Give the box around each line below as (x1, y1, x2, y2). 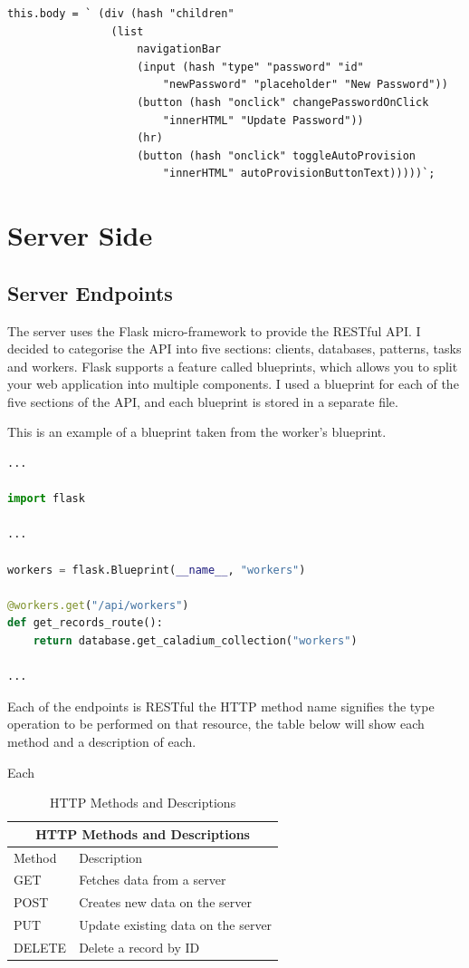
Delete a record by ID (79, 937, 200, 956)
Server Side (7, 217, 153, 254)
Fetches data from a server (79, 870, 226, 889)
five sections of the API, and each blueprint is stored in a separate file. (7, 392, 398, 411)
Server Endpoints (7, 278, 173, 306)
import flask (7, 492, 85, 506)
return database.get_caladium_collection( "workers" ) (33, 634, 358, 648)
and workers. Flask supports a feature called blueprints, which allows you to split (7, 356, 458, 375)
